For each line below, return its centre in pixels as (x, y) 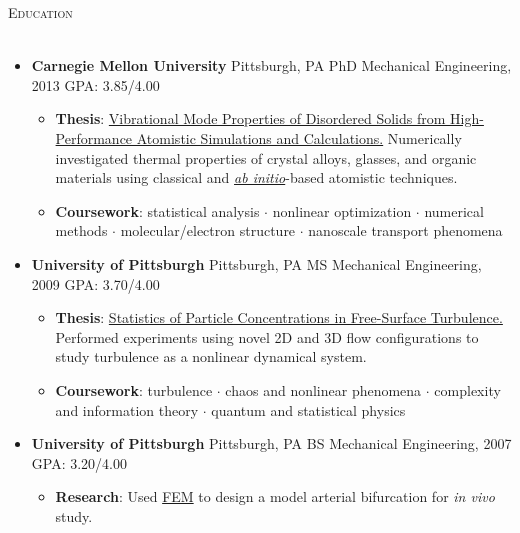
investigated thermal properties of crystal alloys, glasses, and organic (266, 157)
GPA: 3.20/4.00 (79, 462)
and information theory (127, 409)
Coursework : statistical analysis (157, 210)
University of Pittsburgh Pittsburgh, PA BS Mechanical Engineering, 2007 (271, 443)
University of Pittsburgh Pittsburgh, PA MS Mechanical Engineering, (256, 263)
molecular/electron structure (208, 230)
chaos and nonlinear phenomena (323, 389)
